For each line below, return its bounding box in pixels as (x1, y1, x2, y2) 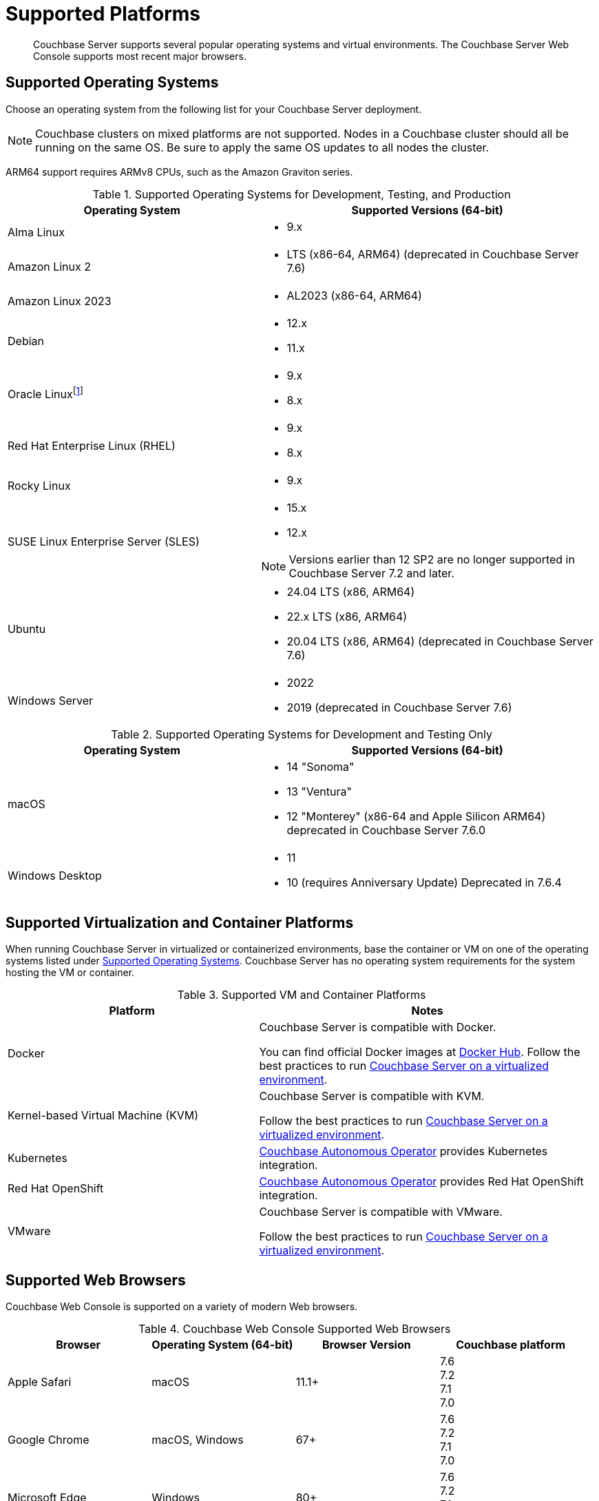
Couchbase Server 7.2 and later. (288, 566, 454, 580)
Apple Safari (8, 1375, 72, 1389)
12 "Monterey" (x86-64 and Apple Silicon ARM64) (286, 809, 546, 823)
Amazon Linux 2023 (8, 293, 112, 308)
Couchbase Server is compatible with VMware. (259, 1205, 503, 1219)
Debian (8, 333, 44, 348)
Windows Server (8, 693, 94, 707)
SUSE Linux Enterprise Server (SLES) (8, 534, 200, 548)
